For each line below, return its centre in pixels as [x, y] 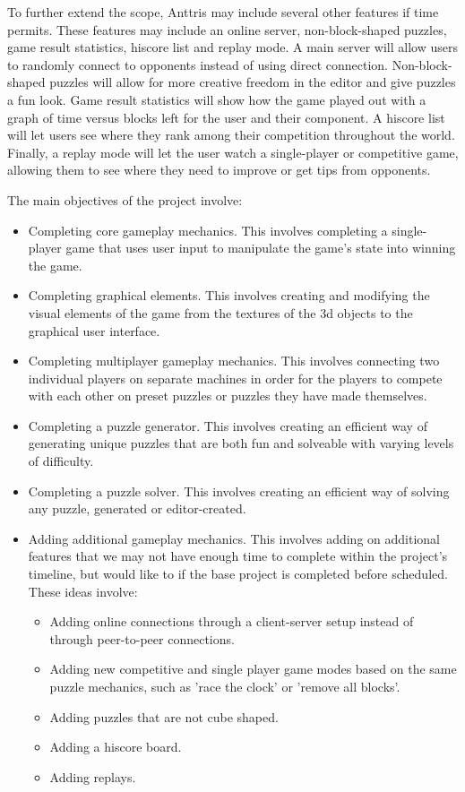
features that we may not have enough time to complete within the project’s [238, 556]
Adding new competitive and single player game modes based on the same [253, 669]
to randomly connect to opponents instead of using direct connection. [198, 64]
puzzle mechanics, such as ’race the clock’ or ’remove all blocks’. [225, 686]
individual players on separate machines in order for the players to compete [235, 378]
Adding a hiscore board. [116, 747]
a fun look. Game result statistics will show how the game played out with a [217, 99]
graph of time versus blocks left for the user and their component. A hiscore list [226, 117]
